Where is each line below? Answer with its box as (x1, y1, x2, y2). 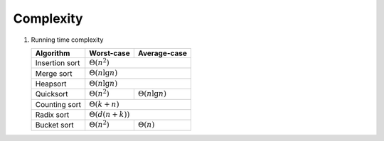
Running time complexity (31, 35, 104, 44)
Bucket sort (35, 120, 74, 130)
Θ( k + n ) (89, 99, 120, 109)
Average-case (137, 48, 188, 58)
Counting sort (35, 99, 82, 109)
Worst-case (89, 48, 131, 58)
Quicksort (35, 89, 68, 99)
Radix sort (35, 110, 70, 120)
